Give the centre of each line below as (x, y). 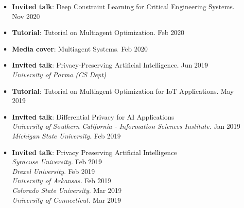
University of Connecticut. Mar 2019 (66, 199)
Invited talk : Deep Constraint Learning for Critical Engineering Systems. (123, 6)
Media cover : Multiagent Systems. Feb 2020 (80, 48)
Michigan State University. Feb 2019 (66, 135)
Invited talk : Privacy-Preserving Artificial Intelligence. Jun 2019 (110, 65)
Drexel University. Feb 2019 (53, 171)
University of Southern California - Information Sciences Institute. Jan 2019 (126, 126)
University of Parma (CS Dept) (59, 74)
